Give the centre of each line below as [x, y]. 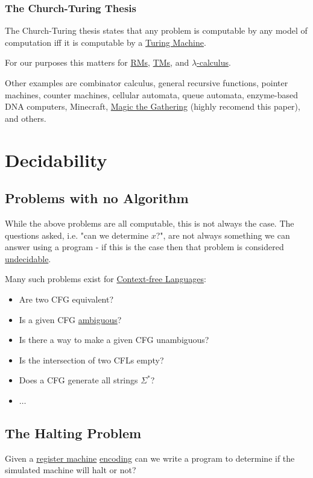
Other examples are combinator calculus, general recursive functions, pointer [147, 83]
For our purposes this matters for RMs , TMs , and [97, 62]
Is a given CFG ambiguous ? [70, 319]
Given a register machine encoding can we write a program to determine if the [150, 458]
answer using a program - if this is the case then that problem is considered [144, 247]
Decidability [56, 159]
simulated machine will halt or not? [71, 470]
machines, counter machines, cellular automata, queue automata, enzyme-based [151, 94]
